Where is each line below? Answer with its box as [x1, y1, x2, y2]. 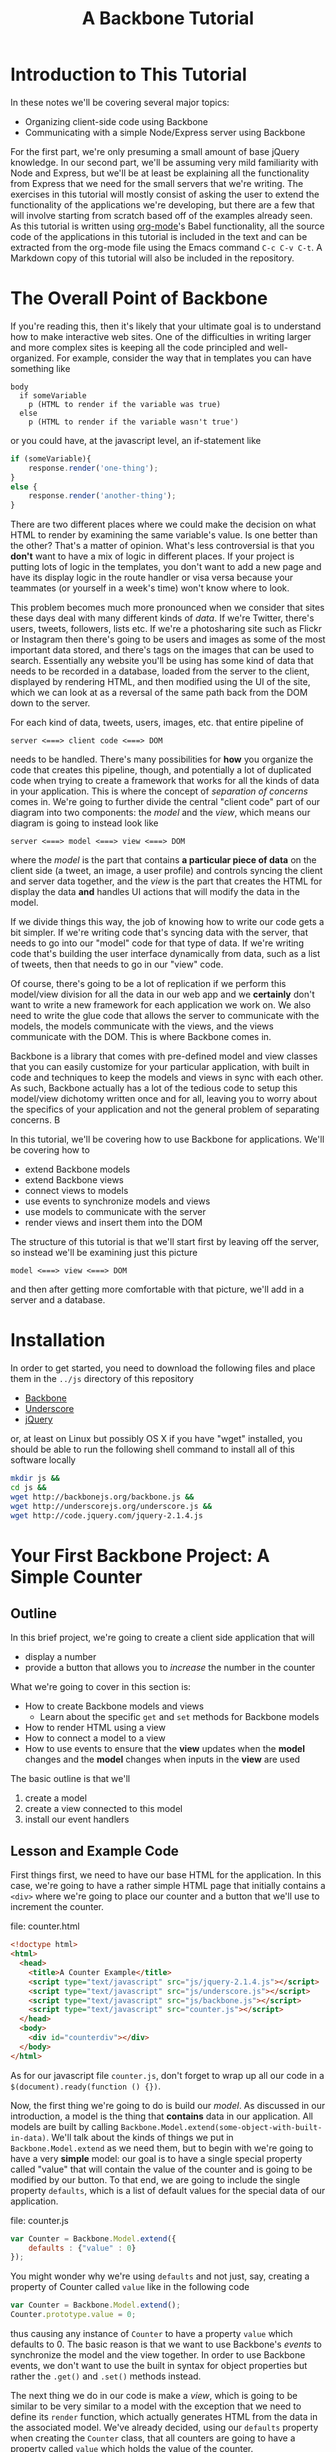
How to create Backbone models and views [24, 1700, 205, 1712]
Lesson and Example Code [10, 1842, 180, 1859]
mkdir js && [10, 1473, 60, 1484]
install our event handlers [24, 1813, 130, 1826]
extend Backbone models [24, 1163, 131, 1176]
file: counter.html [10, 1920, 80, 1932]
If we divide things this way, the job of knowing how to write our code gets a [10, 916, 325, 928]
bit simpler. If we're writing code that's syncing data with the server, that [10, 927, 308, 939]
